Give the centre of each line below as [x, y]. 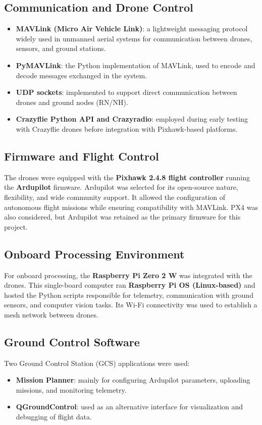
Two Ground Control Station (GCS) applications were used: [97, 363]
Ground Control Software [72, 341]
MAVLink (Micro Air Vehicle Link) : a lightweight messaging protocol [132, 29]
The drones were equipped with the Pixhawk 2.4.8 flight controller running [127, 177]
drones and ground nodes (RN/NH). [72, 102]
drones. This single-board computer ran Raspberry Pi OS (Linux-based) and [130, 285]
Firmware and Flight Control [82, 156]
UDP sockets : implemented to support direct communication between [126, 92]
